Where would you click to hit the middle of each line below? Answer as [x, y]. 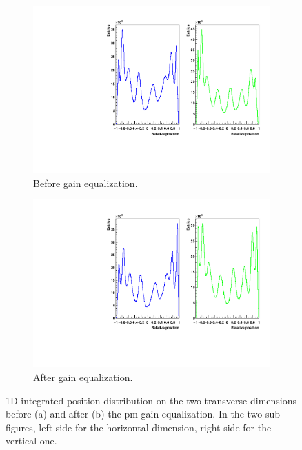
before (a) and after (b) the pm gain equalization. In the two [134, 414]
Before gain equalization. [85, 183]
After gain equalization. [83, 377]
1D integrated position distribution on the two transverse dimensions [151, 400]
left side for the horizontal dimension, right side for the [155, 427]
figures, [21, 427]
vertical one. [31, 441]
